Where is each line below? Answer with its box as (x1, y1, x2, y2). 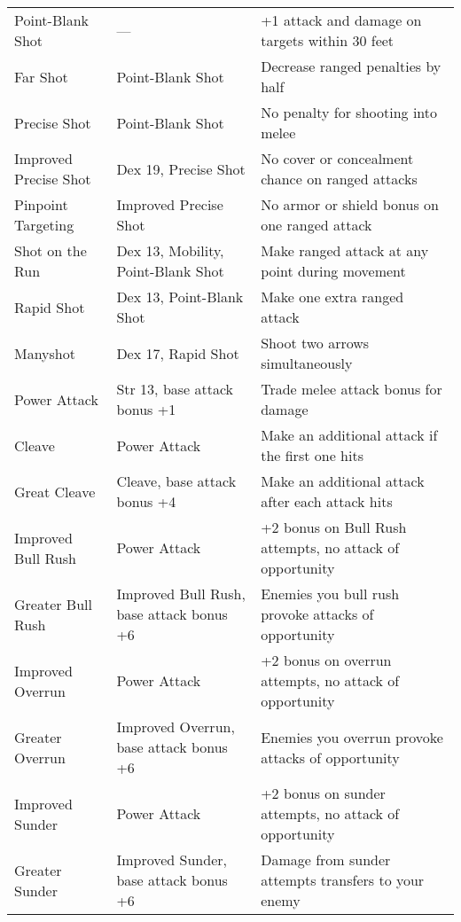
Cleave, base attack (116, 471, 237, 491)
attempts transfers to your (261, 870, 425, 890)
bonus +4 (116, 491, 176, 512)
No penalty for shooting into (261, 102, 438, 122)
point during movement (261, 261, 406, 281)
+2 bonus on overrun (261, 650, 392, 670)
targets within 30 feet (261, 30, 395, 51)
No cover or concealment (261, 148, 414, 168)
